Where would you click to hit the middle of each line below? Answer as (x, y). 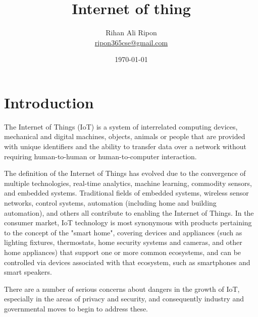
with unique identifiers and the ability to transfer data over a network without (125, 146)
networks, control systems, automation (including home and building (110, 203)
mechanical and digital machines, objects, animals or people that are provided (125, 136)
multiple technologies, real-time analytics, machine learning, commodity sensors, (128, 183)
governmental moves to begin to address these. (76, 308)
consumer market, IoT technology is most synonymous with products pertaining (128, 223)
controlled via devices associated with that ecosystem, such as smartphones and (127, 262)
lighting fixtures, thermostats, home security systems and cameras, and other (123, 242)
